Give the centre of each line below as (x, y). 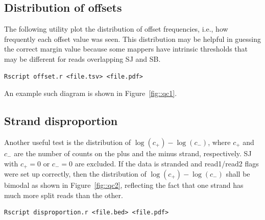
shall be (238, 174)
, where (219, 142)
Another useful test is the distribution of (68, 142)
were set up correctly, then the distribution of (75, 174)
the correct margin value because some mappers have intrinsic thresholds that (126, 49)
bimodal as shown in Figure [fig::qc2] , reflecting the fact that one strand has (124, 185)
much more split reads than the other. (64, 195)
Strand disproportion (61, 121)
